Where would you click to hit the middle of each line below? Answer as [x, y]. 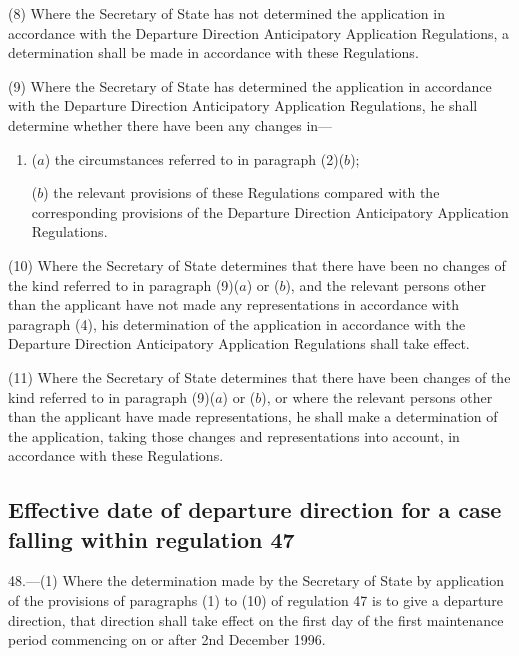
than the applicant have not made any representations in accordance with [233, 304]
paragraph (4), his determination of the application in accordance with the [237, 323]
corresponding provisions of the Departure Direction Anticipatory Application [270, 211]
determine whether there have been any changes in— [170, 124]
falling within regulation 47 [151, 538]
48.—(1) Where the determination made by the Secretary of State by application [256, 580]
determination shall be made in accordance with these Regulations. [213, 52]
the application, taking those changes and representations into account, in [234, 435]
